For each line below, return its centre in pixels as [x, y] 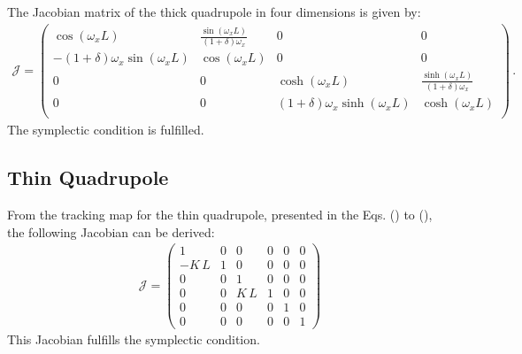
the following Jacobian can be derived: [111, 231]
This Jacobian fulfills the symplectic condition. [134, 339]
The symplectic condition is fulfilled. [106, 130]
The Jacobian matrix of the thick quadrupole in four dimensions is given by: [214, 12]
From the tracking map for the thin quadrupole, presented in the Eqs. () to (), [220, 215]
